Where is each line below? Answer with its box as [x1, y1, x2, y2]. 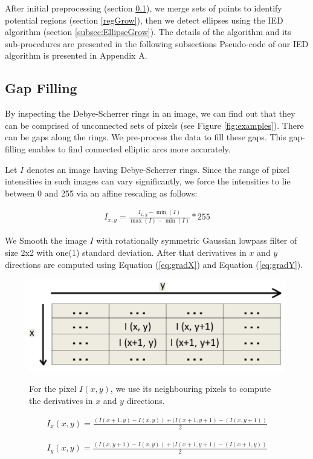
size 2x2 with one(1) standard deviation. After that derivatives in [5, 246, 247, 259]
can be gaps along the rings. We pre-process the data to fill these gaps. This [5, 131, 286, 143]
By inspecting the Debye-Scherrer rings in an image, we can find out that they [5, 107, 295, 120]
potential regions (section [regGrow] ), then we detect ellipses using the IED [5, 13, 283, 26]
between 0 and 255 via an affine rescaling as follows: [5, 186, 198, 199]
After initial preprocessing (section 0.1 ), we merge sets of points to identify [5, 2, 282, 14]
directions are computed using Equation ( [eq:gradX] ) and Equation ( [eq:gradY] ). [5, 258, 303, 270]
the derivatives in [29, 394, 93, 406]
